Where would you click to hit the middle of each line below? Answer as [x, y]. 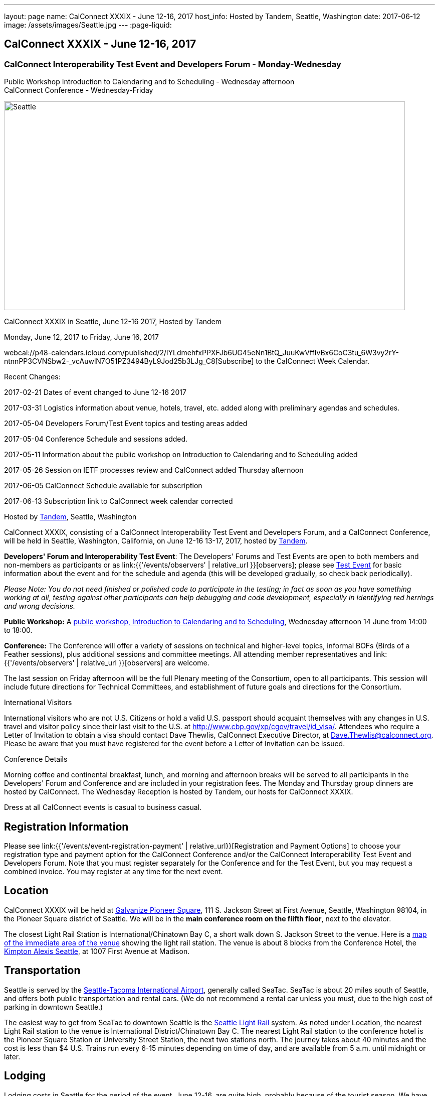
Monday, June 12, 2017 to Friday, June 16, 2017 [81, 337]
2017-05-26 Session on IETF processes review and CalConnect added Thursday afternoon [154, 470]
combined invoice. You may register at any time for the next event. [114, 872]
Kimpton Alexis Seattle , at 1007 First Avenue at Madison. [97, 951]
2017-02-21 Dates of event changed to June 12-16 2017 [95, 392]
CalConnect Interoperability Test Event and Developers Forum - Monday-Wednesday [173, 64]
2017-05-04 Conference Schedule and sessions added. [96, 439]
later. [12, 1056]
